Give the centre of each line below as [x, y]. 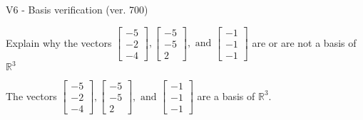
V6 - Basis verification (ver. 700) [77, 9]
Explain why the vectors [59, 42]
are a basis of [226, 96]
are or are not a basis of [304, 42]
